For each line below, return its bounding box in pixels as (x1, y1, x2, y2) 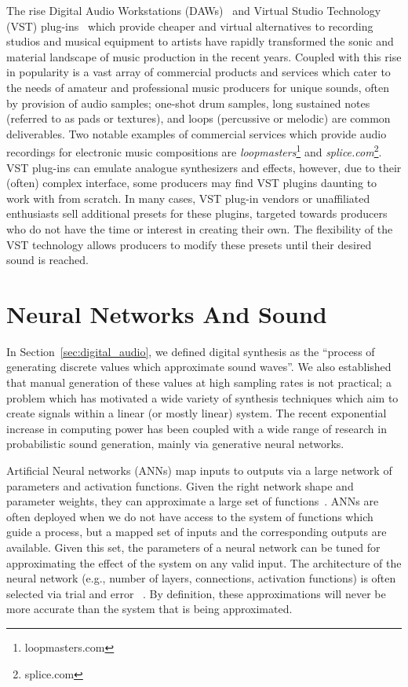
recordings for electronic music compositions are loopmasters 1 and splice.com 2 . (6, 141, 382, 160)
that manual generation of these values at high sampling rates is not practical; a (6, 374, 392, 391)
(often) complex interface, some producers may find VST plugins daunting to (6, 175, 377, 191)
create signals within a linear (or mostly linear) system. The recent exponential (6, 405, 387, 421)
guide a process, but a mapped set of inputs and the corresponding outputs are (6, 524, 387, 540)
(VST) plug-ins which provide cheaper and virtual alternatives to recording (6, 17, 373, 34)
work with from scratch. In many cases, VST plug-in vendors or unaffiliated (6, 189, 370, 206)
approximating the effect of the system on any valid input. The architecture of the (6, 554, 402, 571)
